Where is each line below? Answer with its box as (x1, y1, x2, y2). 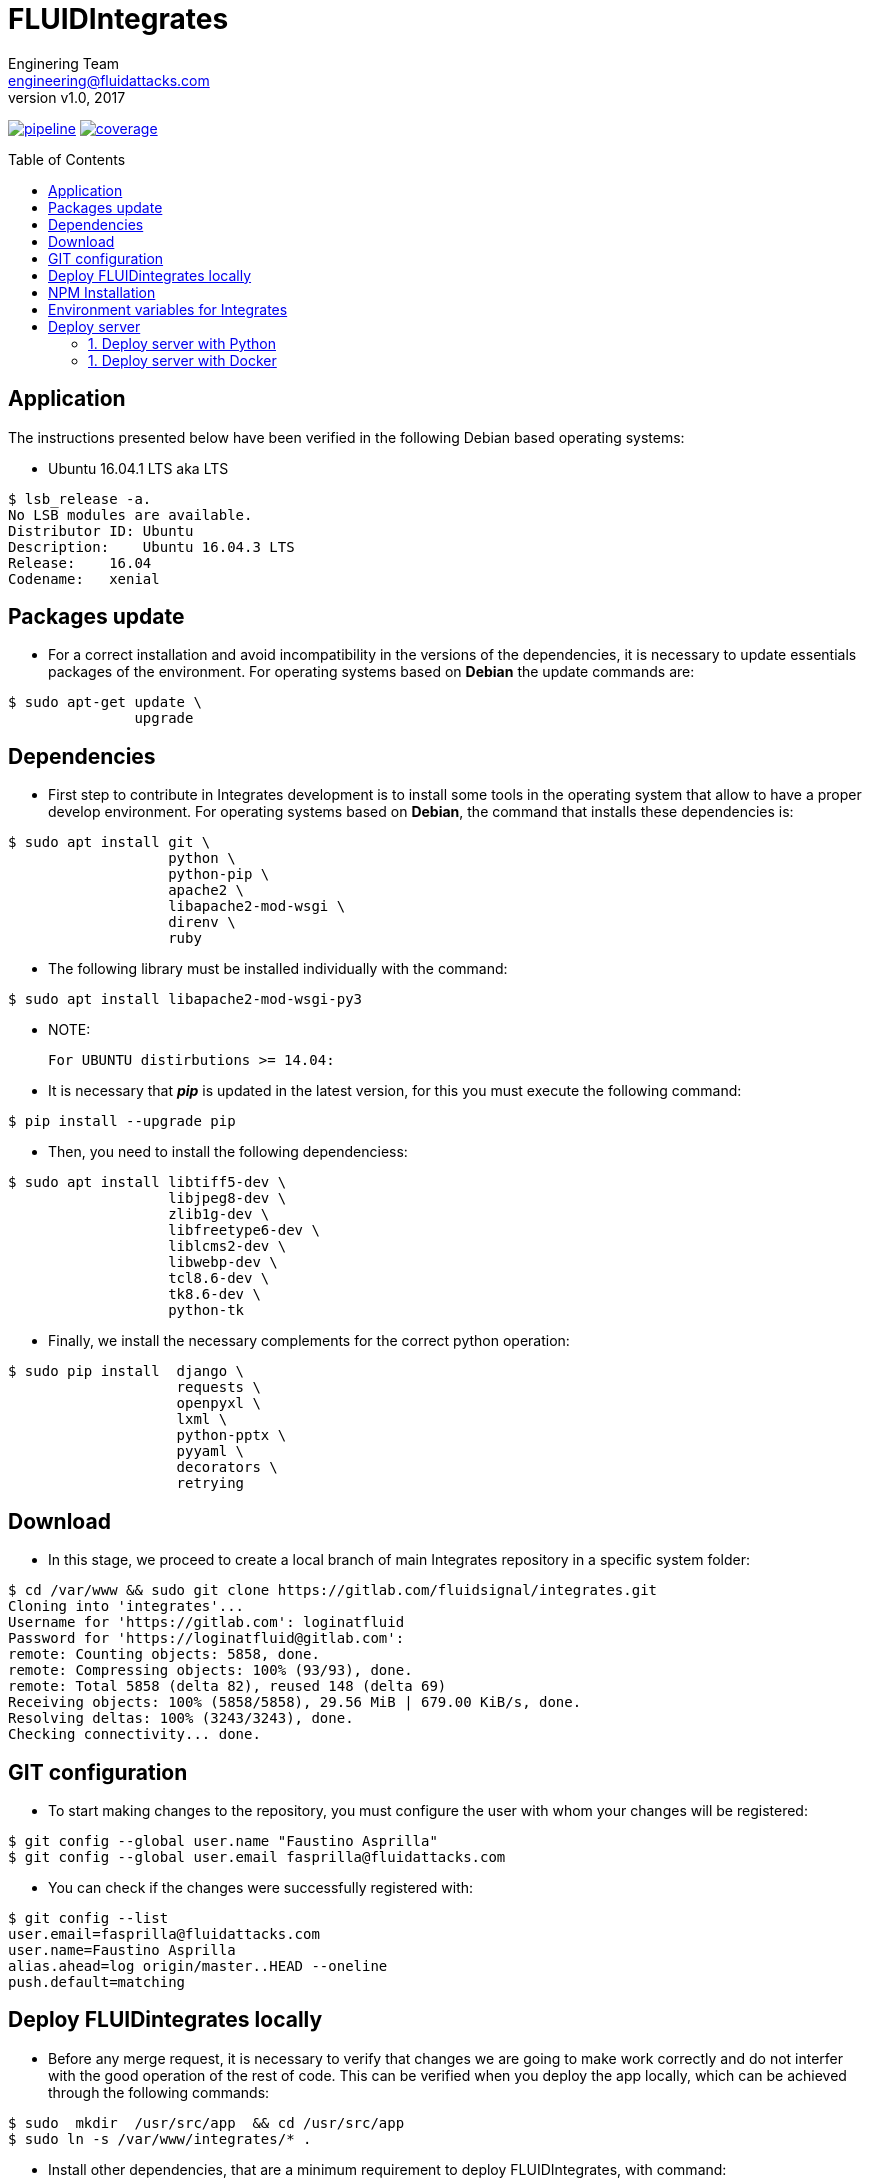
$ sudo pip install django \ (8, 1363, 245, 1380)
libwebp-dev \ (168, 1254, 278, 1271)
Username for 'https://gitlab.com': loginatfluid (8, 1614, 405, 1631)
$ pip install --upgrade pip (8, 1113, 236, 1130)
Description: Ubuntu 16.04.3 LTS (8, 538, 295, 555)
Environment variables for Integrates (48, 300, 288, 318)
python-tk (168, 1302, 245, 1319)
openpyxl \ (176, 1395, 261, 1412)
